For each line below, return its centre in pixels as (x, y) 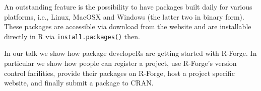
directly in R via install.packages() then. (72, 36)
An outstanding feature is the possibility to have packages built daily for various (128, 7)
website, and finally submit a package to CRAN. (79, 83)
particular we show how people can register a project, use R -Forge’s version (120, 63)
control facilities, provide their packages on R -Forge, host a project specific (119, 73)
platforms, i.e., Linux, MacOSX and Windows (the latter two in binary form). (124, 16)
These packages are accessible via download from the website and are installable (128, 26)
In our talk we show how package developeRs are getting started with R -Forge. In (130, 53)
